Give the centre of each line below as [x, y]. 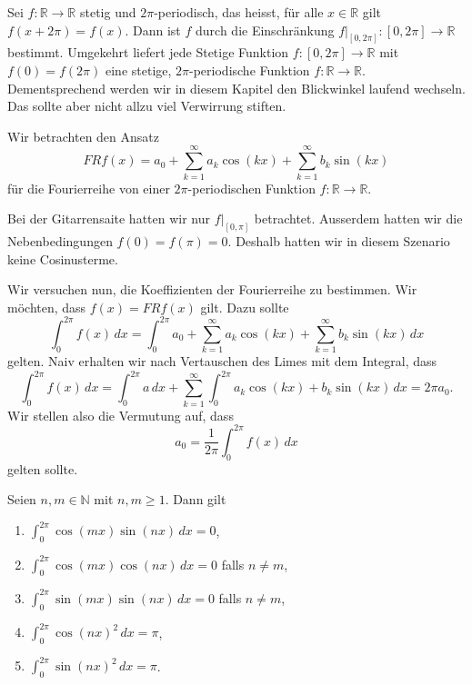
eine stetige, [138, 70]
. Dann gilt [196, 499]
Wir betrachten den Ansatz [83, 136]
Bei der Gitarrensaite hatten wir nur [109, 218]
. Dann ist [153, 30]
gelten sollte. [43, 468]
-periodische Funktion [250, 70]
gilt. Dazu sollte [245, 307]
